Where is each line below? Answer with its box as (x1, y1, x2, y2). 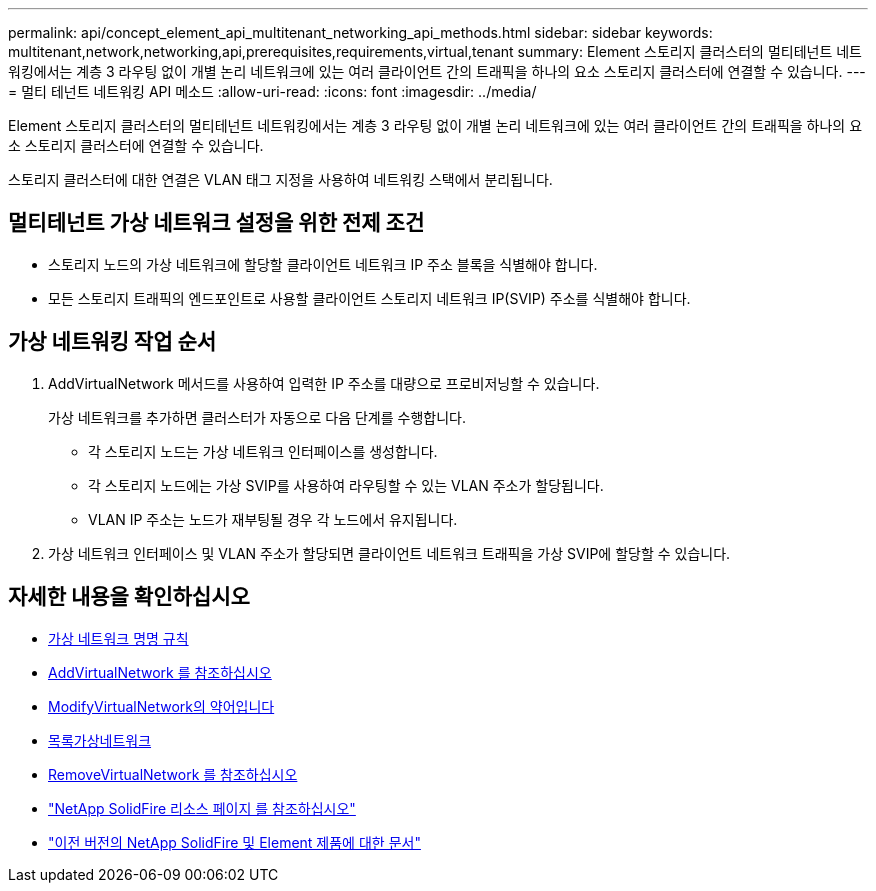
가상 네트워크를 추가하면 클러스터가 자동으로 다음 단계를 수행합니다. (48, 408, 466, 426)
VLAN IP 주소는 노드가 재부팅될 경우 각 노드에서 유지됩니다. (88, 510, 458, 528)
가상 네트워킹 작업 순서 (8, 329, 217, 355)
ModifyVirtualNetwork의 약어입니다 (48, 697, 275, 715)
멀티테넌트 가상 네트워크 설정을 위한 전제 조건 (8, 210, 425, 236)
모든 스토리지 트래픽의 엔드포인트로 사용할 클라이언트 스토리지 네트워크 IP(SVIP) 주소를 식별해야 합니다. (48, 289, 691, 307)
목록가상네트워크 (48, 731, 152, 749)
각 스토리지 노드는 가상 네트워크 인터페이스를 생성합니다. (88, 442, 438, 460)
